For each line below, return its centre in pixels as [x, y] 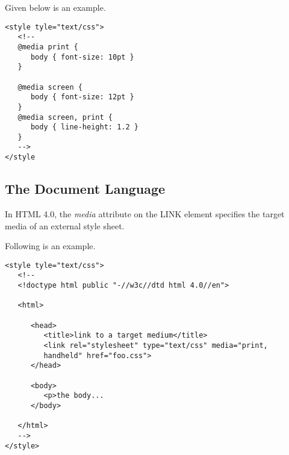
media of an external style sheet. [65, 225]
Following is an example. [50, 246]
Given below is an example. [55, 7]
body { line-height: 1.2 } [84, 127]
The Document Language [85, 189]
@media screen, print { [65, 117]
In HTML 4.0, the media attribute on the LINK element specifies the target [145, 213]
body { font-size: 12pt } [82, 97]
